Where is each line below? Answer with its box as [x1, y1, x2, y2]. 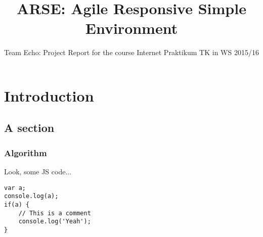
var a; [4, 184, 26, 192]
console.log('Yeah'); [18, 218, 91, 225]
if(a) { [4, 201, 30, 208]
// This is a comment [18, 209, 91, 217]
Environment [85, 18, 178, 38]
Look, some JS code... [4, 166, 72, 177]
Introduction [4, 85, 94, 106]
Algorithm [4, 146, 47, 159]
